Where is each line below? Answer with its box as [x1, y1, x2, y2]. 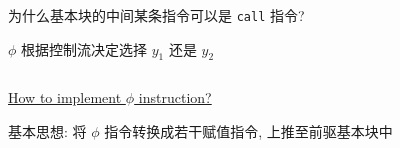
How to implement [8, 87, 122, 108]
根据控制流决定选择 [21, 38, 148, 59]
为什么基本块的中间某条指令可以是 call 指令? [8, 5, 305, 25]
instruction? [138, 87, 212, 108]
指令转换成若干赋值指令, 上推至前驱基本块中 [104, 121, 393, 142]
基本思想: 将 [8, 121, 87, 142]
